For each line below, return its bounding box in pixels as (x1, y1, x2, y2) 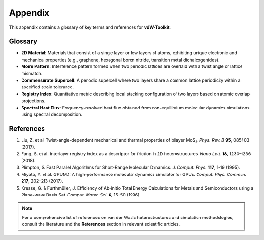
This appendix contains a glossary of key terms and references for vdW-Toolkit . (9, 24, 171, 30)
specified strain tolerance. (21, 84, 74, 90)
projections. (21, 98, 45, 104)
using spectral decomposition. (21, 111, 83, 117)
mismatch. (21, 70, 43, 76)
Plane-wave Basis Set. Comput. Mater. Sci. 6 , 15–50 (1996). (21, 192, 141, 197)
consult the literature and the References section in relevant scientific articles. (22, 221, 180, 227)
